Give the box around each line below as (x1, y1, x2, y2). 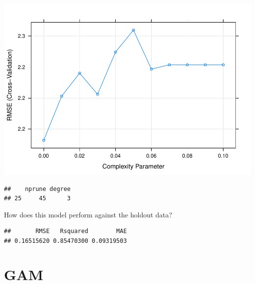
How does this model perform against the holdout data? (4, 209, 172, 219)
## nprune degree (4, 185, 71, 192)
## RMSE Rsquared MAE (4, 228, 127, 235)
